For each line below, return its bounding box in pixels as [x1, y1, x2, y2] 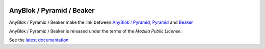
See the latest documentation [9, 37, 69, 43]
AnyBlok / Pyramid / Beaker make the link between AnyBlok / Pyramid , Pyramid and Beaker [9, 19, 193, 25]
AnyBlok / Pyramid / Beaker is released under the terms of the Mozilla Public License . [9, 28, 182, 34]
